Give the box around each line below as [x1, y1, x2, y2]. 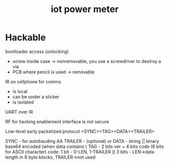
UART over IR [5, 109, 33, 115]
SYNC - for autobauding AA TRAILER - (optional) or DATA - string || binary [5, 138, 159, 144]
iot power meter [50, 4, 119, 15]
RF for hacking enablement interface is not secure [5, 118, 109, 124]
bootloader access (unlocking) [5, 48, 69, 54]
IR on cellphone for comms [5, 78, 62, 85]
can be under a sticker [12, 94, 60, 100]
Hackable [5, 32, 46, 43]
